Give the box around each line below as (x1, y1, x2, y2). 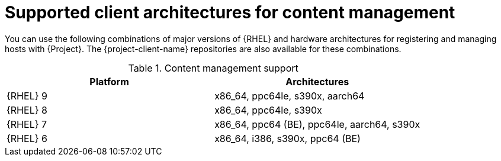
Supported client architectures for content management (5, 2, 455, 22)
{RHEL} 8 (7, 104, 47, 116)
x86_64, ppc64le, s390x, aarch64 (214, 89, 365, 102)
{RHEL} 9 (7, 89, 47, 102)
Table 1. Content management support (128, 62, 298, 74)
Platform (89, 75, 129, 88)
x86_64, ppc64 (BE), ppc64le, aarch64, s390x (214, 118, 420, 130)
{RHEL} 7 (7, 118, 47, 130)
